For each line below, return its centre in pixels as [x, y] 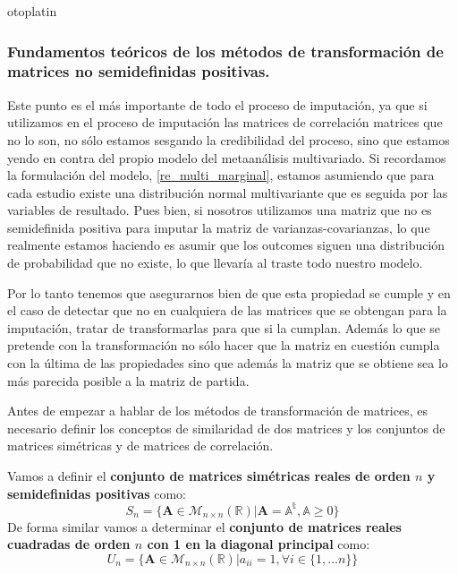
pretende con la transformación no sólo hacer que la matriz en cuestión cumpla [224, 345]
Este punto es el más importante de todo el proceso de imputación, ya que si [217, 104]
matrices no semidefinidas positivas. [139, 71]
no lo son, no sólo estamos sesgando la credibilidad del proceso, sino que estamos [229, 139]
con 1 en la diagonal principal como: [259, 544]
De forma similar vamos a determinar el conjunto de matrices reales [204, 526]
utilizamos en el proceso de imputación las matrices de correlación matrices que [225, 122]
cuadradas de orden [69, 544]
